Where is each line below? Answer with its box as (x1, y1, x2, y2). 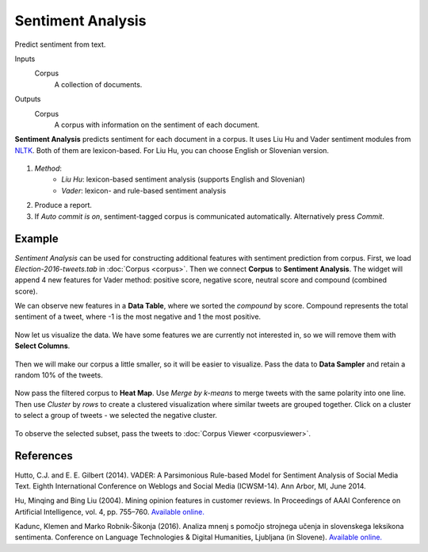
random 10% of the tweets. (14, 370, 103, 380)
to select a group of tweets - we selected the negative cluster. (14, 411, 218, 420)
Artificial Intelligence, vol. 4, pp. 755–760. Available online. (14, 507, 205, 516)
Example (14, 232, 59, 246)
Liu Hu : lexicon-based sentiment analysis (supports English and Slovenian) (61, 174, 305, 184)
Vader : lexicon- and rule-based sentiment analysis (61, 186, 227, 195)
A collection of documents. (54, 79, 143, 89)
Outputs (14, 94, 41, 104)
